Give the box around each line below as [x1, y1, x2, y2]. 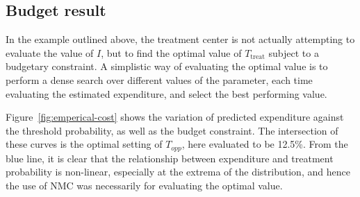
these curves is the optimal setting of [6, 137, 163, 151]
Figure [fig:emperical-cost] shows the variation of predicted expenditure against [6, 110, 344, 124]
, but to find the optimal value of [101, 45, 242, 60]
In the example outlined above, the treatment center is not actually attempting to [6, 32, 355, 46]
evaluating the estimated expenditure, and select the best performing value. [6, 86, 327, 101]
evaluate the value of [6, 45, 94, 60]
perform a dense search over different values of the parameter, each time [6, 72, 313, 87]
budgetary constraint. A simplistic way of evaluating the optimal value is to [6, 59, 328, 74]
